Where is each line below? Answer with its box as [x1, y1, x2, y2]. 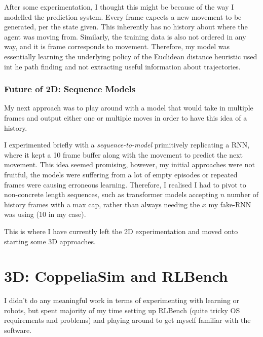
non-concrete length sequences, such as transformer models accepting [4, 189, 218, 200]
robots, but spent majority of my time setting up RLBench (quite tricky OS [4, 305, 240, 315]
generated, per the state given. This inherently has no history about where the [4, 21, 248, 32]
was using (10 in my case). [4, 209, 86, 219]
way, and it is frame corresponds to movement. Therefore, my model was [4, 41, 230, 52]
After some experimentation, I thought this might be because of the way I [4, 2, 234, 12]
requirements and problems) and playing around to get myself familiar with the [4, 315, 251, 325]
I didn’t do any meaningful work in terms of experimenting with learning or [4, 295, 239, 306]
